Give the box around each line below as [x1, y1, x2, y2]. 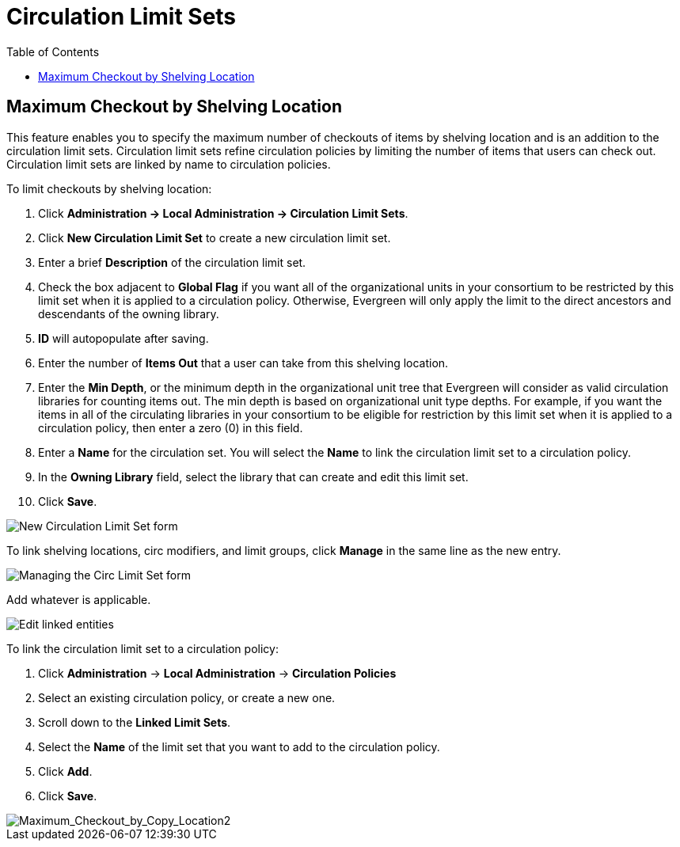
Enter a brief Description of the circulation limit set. [38, 255, 306, 269]
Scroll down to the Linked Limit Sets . [38, 715, 231, 729]
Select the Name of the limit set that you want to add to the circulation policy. [38, 739, 440, 754]
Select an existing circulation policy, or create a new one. [38, 690, 336, 705]
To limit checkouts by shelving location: [6, 181, 212, 196]
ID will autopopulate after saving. [38, 331, 209, 345]
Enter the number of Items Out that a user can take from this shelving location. [38, 355, 449, 370]
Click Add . [38, 764, 93, 778]
